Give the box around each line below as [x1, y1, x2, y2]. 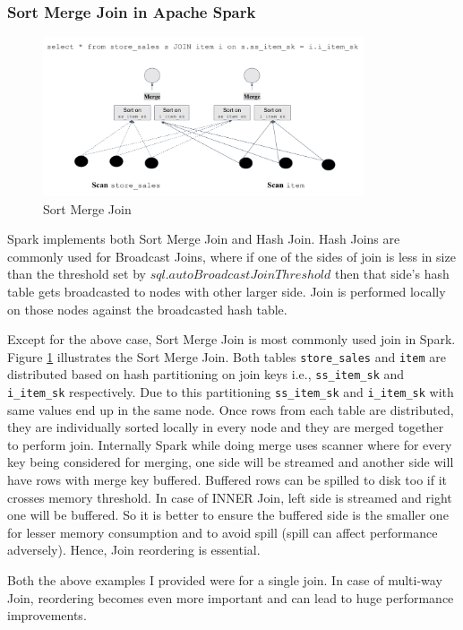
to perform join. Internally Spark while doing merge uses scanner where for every [7, 435, 452, 453]
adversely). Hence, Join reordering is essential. [7, 540, 261, 559]
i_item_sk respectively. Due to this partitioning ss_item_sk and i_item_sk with [7, 383, 454, 401]
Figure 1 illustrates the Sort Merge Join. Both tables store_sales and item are [7, 347, 446, 366]
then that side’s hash [334, 264, 450, 283]
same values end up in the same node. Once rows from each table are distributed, [7, 400, 454, 419]
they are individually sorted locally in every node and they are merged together [7, 418, 444, 436]
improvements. [7, 606, 87, 625]
